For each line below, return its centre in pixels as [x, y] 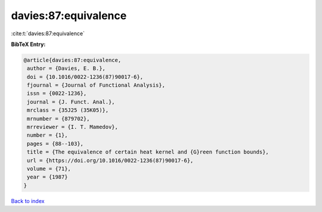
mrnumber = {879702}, [58, 119]
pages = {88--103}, [55, 144]
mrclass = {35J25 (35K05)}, [68, 110]
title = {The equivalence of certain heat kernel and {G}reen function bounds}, [148, 152]
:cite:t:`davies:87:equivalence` [48, 33]
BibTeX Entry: [28, 44]
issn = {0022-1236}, [57, 93]
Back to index [28, 201]
